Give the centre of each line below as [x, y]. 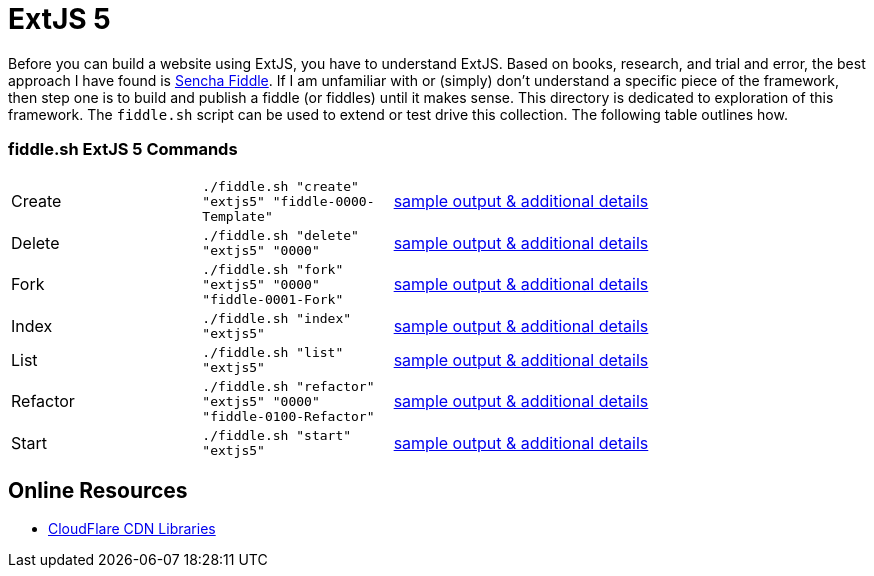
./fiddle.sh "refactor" [288, 386]
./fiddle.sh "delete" [280, 235]
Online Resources [98, 490]
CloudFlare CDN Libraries [132, 529]
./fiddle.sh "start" [277, 435]
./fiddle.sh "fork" [273, 269]
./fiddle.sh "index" [277, 318]
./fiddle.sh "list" [273, 352]
